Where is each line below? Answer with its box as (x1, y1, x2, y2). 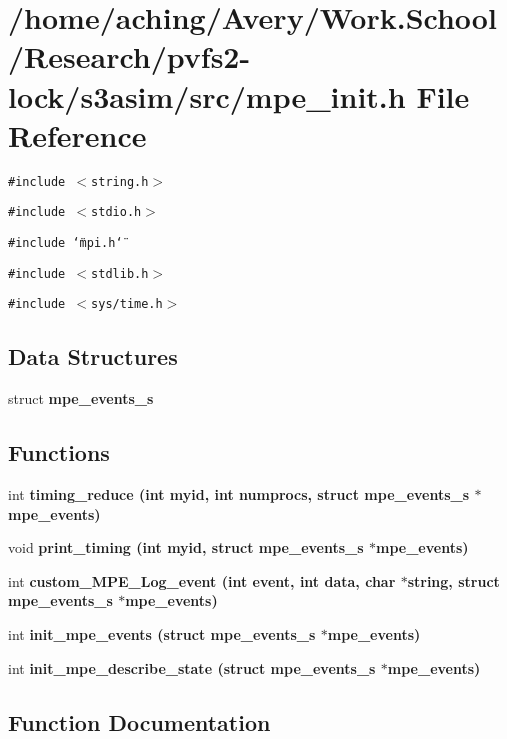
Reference (8, 114, 147, 155)
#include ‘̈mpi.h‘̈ (8, 236, 123, 250)
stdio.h (91, 205, 142, 220)
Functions (8, 437, 110, 468)
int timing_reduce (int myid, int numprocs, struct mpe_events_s (8, 483, 470, 504)
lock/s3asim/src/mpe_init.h (8, 75, 406, 116)
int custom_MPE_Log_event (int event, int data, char (8, 570, 396, 591)
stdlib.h (91, 266, 149, 281)
